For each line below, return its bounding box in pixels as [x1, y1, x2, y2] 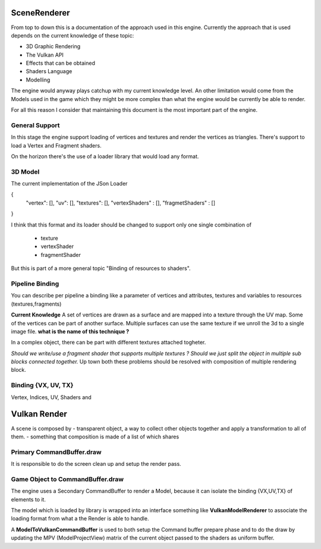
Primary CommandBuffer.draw [11, 448, 102, 456]
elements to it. [11, 495, 46, 503]
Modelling [26, 76, 51, 83]
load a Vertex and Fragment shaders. [11, 142, 102, 149]
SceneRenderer [11, 8, 71, 18]
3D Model [11, 167, 40, 175]
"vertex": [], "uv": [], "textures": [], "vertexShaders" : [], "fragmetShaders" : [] [26, 199, 215, 206]
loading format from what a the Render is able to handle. [11, 515, 149, 522]
